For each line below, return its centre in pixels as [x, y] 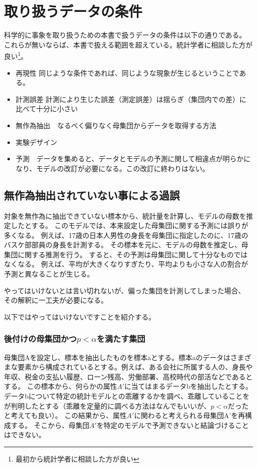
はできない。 [25, 435]
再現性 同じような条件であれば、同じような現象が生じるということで [127, 72]
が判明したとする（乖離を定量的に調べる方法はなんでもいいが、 [107, 405]
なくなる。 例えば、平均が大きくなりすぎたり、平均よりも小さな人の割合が [126, 264]
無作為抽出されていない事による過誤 [92, 195]
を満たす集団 [121, 339]
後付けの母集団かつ [41, 339]
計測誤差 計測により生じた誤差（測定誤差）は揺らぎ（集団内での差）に [131, 99]
